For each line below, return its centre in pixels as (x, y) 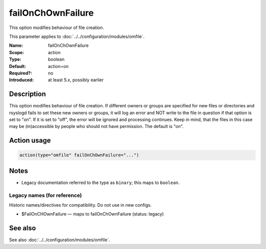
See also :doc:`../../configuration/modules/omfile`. (60, 240)
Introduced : (21, 80)
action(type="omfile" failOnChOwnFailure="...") (79, 155)
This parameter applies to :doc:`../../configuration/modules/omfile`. (77, 36)
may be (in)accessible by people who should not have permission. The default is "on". (97, 126)
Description (28, 94)
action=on (58, 66)
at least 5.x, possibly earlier (76, 80)
